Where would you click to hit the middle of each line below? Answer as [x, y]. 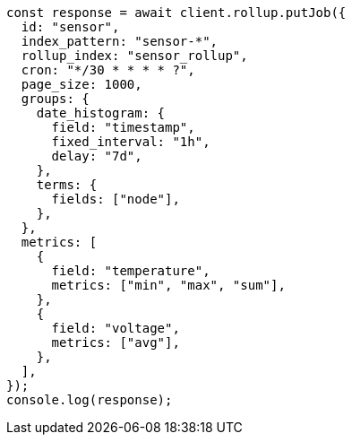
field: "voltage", [116, 328]
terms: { [67, 185]
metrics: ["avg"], [116, 342]
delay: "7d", [97, 156]
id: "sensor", [70, 27]
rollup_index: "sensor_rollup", [134, 56]
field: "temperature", [131, 271]
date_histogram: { [101, 113]
